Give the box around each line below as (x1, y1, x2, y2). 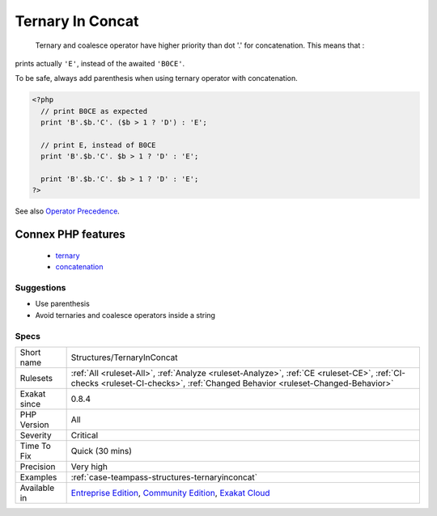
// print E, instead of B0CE (40, 140, 157, 150)
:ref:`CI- (375, 367, 406, 379)
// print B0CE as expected (40, 106, 148, 116)
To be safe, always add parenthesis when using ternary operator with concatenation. (15, 74, 299, 83)
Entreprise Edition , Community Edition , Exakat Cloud (70, 487, 270, 498)
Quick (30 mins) (70, 445, 133, 456)
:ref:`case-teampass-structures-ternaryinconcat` (70, 472, 258, 483)
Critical (70, 429, 99, 441)
